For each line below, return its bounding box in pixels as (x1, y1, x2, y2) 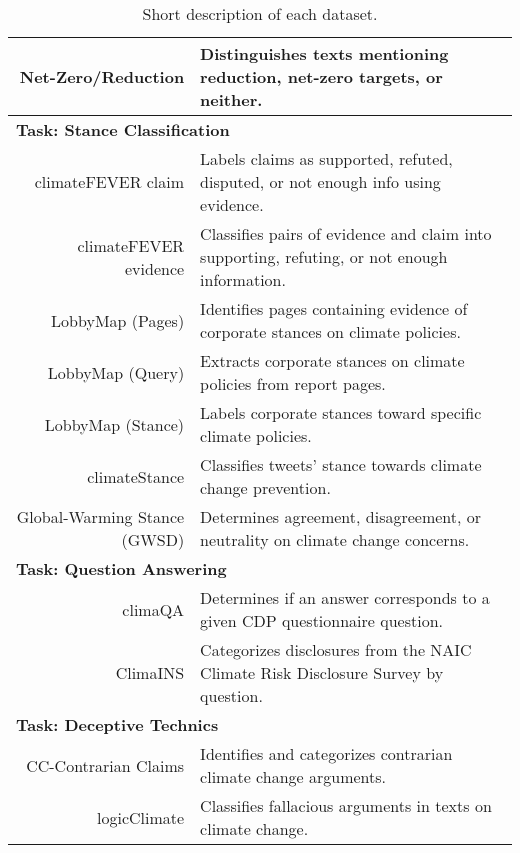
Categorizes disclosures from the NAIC (200, 638, 472, 661)
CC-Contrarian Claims (26, 753, 185, 777)
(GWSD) (121, 528, 185, 551)
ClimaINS (115, 661, 185, 684)
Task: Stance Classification (16, 118, 230, 141)
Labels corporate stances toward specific (200, 401, 482, 424)
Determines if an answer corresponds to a (200, 586, 490, 609)
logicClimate (97, 805, 185, 829)
